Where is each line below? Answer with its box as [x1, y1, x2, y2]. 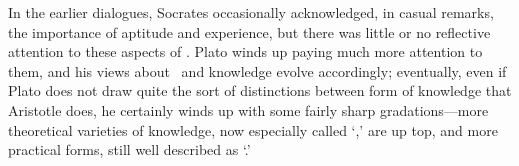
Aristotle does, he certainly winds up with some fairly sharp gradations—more [8, 99, 489, 120]
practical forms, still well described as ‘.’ [8, 139, 251, 160]
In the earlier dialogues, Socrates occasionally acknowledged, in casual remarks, [8, 2, 494, 22]
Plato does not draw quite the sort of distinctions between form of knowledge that [8, 80, 512, 101]
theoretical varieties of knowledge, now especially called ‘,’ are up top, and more [8, 119, 498, 140]
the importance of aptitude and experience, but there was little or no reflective [8, 21, 491, 42]
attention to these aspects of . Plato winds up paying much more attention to [8, 41, 483, 62]
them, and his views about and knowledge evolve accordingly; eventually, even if [8, 60, 507, 81]
